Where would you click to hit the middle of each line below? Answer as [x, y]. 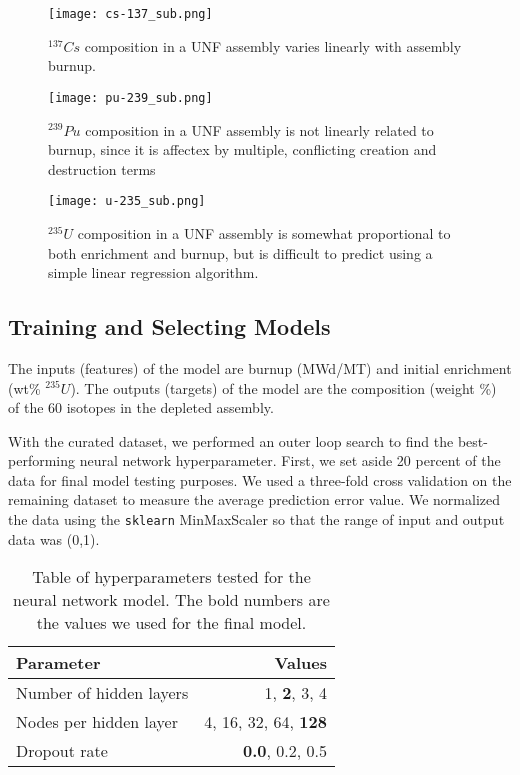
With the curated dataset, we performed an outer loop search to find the [231, 440]
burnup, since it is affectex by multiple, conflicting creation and [242, 149]
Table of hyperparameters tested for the [171, 577]
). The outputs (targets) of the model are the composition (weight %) [283, 387]
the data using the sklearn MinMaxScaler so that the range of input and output [256, 519]
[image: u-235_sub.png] [127, 201]
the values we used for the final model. [171, 623]
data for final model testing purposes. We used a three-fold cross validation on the [260, 479]
